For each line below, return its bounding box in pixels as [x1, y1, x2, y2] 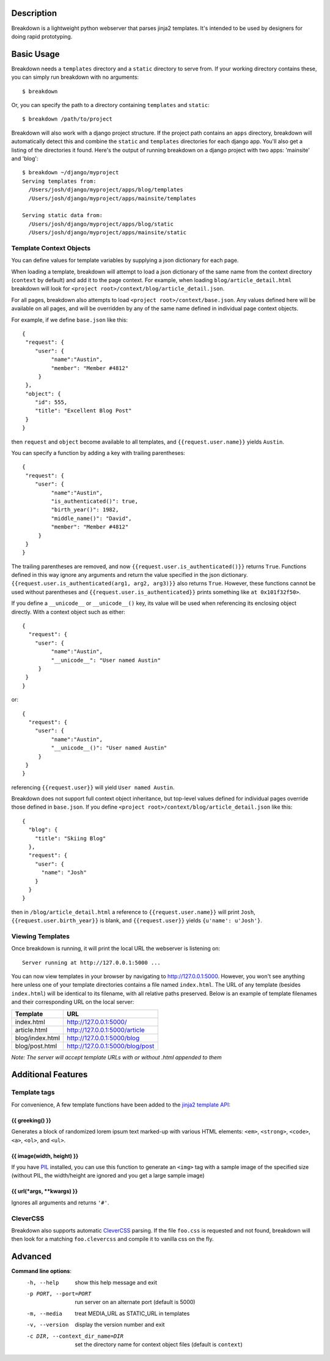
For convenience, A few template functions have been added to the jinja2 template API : [11, 1101, 230, 1108]
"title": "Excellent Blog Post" [34, 407, 132, 414]
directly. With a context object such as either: [11, 608, 125, 615]
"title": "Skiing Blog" [34, 835, 106, 842]
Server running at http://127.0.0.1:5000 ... [22, 959, 161, 966]
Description [11, 8, 57, 18]
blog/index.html [15, 1034, 61, 1042]
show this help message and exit [75, 1278, 157, 1286]
